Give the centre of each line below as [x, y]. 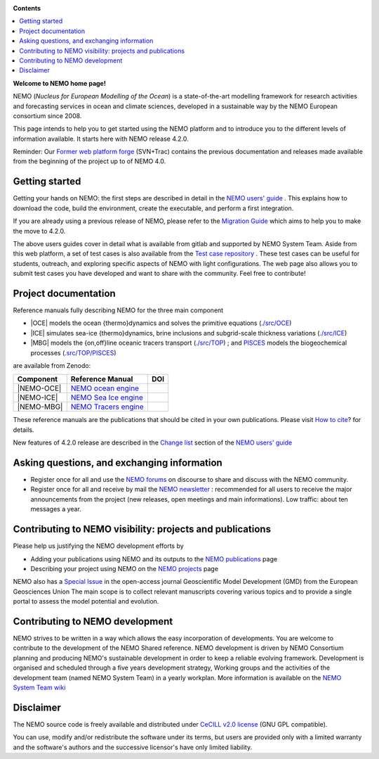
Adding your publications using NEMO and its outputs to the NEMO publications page [154, 559]
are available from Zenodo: [52, 365]
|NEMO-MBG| [40, 407]
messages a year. [56, 509]
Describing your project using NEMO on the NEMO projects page [125, 568]
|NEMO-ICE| [38, 397]
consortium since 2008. [47, 115]
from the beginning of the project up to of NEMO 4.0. [89, 161]
